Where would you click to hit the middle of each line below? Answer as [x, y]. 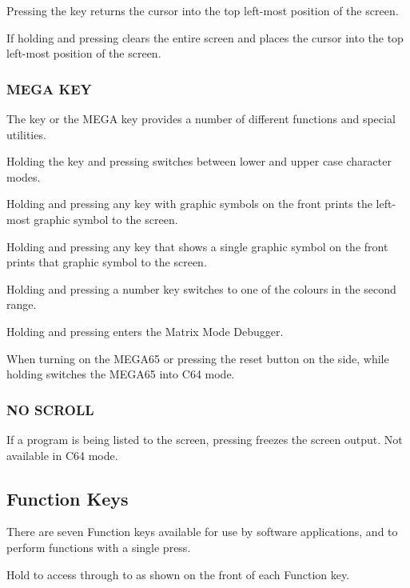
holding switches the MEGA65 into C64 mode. [121, 374]
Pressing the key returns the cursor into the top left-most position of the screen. [203, 10]
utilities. [26, 134]
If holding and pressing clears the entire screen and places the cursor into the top [205, 37]
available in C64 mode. [62, 455]
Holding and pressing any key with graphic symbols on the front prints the [189, 204]
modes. [24, 176]
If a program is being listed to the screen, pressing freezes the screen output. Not [205, 439]
